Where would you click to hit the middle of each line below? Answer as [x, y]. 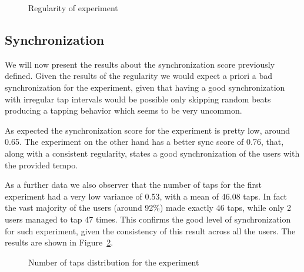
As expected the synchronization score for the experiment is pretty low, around [148, 130]
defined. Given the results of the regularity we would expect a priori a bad [139, 76]
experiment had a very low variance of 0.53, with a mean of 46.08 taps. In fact [146, 196]
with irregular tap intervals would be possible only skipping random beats [138, 99]
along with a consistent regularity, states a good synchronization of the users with [152, 153]
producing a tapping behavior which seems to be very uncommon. [123, 110]
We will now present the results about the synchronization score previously [140, 64]
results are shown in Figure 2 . [59, 242]
